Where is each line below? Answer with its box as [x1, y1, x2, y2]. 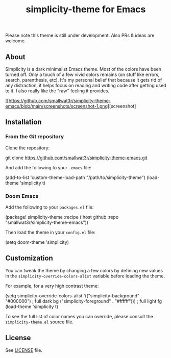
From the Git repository [5, 133, 64, 140]
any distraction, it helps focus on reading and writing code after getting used [5, 83, 166, 88]
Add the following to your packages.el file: [5, 204, 94, 210]
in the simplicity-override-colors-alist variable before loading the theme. [5, 273, 165, 279]
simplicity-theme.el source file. [5, 319, 74, 325]
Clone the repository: [5, 144, 50, 151]
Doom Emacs [5, 192, 39, 199]
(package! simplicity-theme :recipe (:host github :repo [5, 214, 119, 220]
